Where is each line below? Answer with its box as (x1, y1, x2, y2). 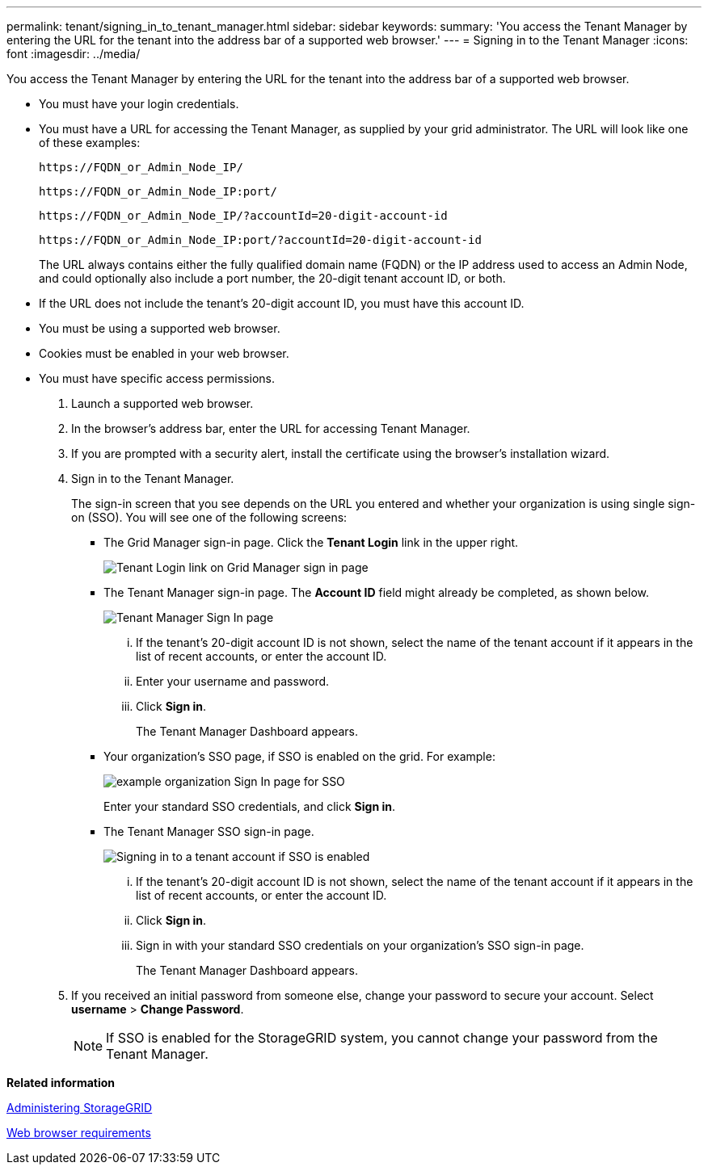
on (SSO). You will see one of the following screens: (71, 510, 348, 524)
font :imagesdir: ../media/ (6, 47, 141, 61)
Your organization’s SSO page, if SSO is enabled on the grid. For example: (103, 749, 495, 763)
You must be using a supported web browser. (39, 321, 280, 335)
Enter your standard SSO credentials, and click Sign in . (103, 800, 395, 813)
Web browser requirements (6, 1126, 151, 1140)
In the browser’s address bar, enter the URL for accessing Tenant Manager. (71, 422, 470, 435)
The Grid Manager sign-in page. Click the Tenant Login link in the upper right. (103, 535, 519, 549)
